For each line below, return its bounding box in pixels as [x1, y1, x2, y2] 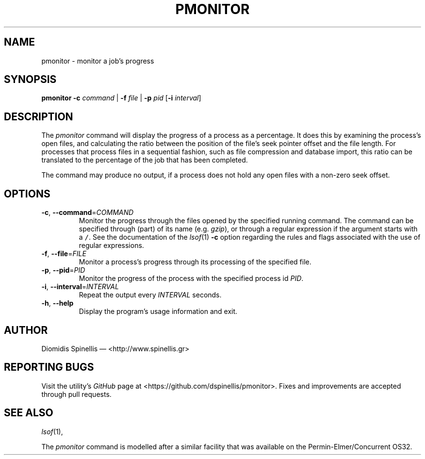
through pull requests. [41, 390, 112, 398]
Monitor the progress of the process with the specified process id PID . [79, 274, 304, 283]
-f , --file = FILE [41, 249, 86, 258]
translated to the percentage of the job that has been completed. [41, 156, 248, 164]
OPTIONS [4, 187, 50, 200]
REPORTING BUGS [4, 361, 94, 374]
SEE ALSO [4, 407, 53, 419]
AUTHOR [4, 324, 48, 336]
